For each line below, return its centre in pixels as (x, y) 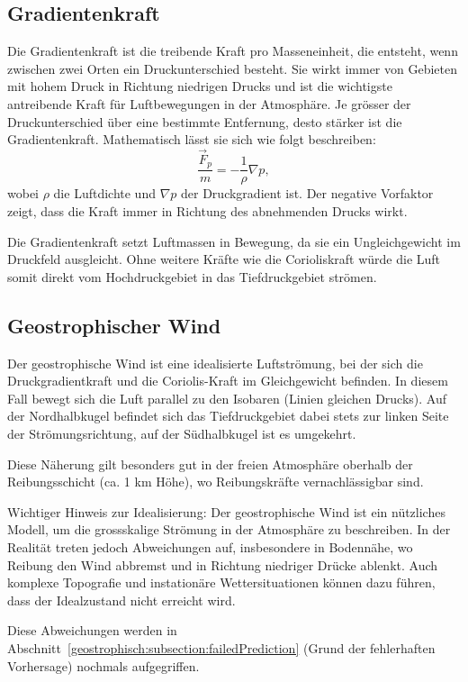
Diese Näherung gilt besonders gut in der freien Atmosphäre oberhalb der (210, 464)
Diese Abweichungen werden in (92, 630)
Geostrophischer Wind (114, 325)
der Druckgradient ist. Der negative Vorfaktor (307, 193)
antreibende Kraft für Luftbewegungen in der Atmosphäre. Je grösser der (209, 103)
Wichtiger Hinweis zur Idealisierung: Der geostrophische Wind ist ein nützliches (226, 511)
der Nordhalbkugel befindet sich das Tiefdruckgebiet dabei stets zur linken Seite (228, 416)
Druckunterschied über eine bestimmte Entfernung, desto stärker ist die (205, 121)
